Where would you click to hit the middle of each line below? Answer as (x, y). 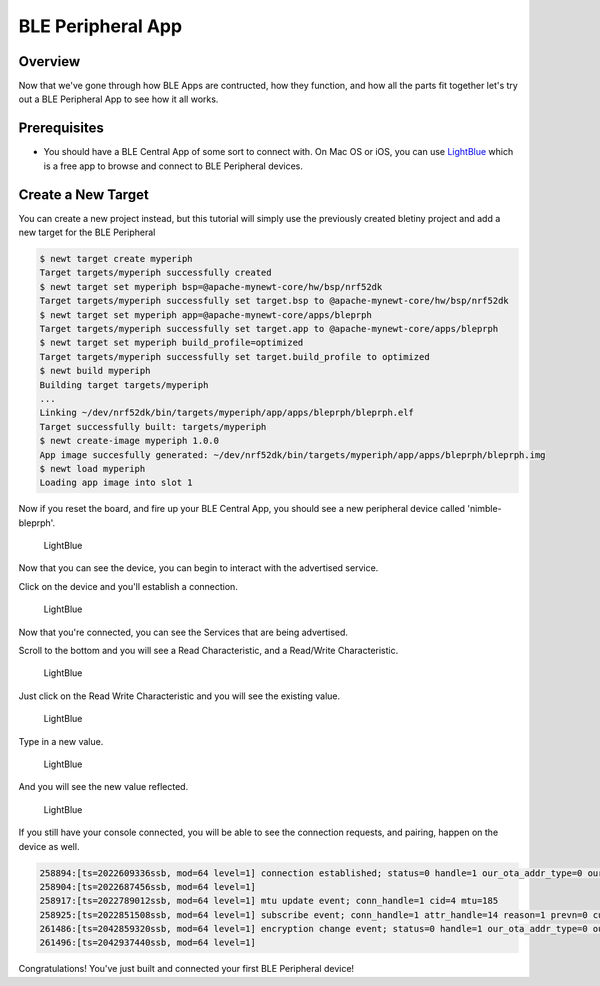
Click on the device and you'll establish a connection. (128, 586)
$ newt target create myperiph (116, 259)
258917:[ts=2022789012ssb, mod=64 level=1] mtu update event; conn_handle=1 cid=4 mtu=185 (269, 901)
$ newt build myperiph (95, 371)
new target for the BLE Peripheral (87, 232)
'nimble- (484, 509)
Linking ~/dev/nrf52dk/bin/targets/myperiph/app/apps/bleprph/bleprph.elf (227, 413)
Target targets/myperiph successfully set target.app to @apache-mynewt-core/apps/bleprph (269, 328)
